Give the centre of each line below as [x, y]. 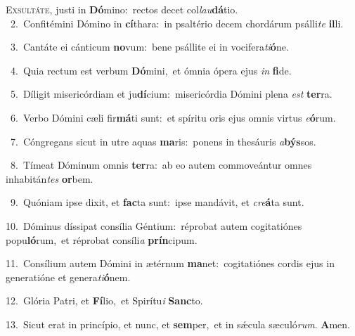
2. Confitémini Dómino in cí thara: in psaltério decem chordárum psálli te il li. [177, 23]
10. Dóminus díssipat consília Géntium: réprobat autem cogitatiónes [154, 225]
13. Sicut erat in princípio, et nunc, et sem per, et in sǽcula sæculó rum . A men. [178, 324]
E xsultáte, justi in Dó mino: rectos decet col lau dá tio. [122, 9]
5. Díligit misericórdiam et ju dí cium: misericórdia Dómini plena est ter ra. [171, 94]
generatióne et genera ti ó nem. [68, 277]
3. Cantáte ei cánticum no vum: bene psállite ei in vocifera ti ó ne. [149, 47]
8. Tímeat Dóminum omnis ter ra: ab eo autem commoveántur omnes [161, 165]
